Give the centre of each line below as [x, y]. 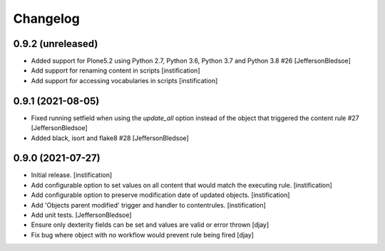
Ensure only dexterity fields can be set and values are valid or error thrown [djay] [150, 225]
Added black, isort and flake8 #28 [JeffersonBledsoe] [110, 138]
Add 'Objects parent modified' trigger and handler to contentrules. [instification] [149, 205]
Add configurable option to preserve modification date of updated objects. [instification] [160, 195]
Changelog [46, 18]
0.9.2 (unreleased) [56, 44]
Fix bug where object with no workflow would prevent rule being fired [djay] [143, 235]
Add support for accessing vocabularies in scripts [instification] [124, 80]
